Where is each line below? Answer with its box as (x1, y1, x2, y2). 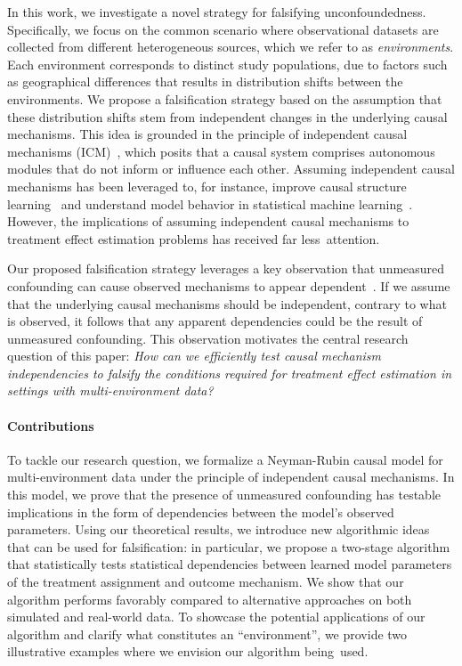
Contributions (7, 416, 94, 435)
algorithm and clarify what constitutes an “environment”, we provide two (7, 624, 408, 643)
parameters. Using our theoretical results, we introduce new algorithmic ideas (7, 520, 430, 539)
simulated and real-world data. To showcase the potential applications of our (7, 607, 426, 626)
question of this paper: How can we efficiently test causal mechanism (7, 346, 382, 365)
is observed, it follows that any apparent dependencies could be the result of (7, 312, 423, 330)
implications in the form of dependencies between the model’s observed (7, 502, 394, 521)
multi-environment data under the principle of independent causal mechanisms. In (7, 467, 455, 486)
